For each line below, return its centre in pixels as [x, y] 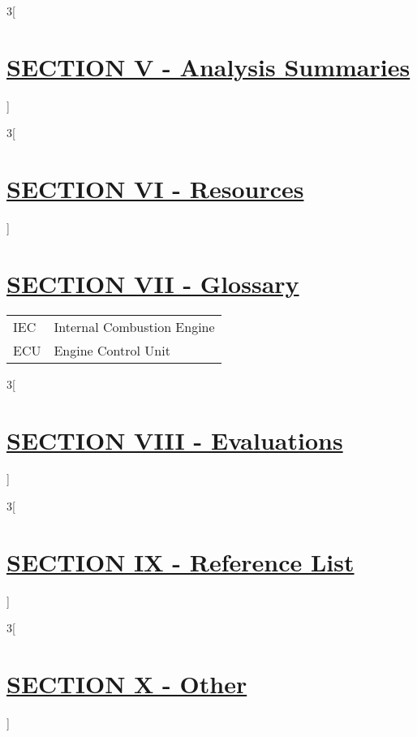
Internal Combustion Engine [134, 326]
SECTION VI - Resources [155, 189]
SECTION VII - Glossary [153, 283]
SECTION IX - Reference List [181, 561]
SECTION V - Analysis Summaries [208, 66]
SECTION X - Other [127, 684]
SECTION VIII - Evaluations [175, 440]
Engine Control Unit [112, 350]
